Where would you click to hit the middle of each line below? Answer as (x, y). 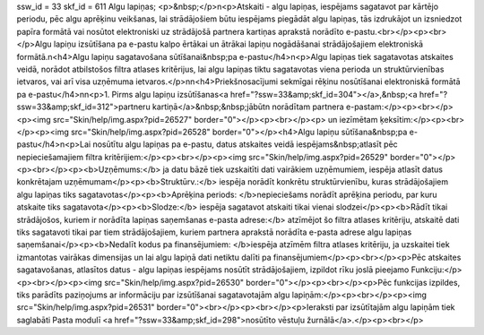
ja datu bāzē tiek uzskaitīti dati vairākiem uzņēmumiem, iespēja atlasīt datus (303, 169)
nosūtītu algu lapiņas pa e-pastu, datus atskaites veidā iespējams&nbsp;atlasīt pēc (245, 144)
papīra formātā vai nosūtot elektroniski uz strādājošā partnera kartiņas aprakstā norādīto (180, 31)
